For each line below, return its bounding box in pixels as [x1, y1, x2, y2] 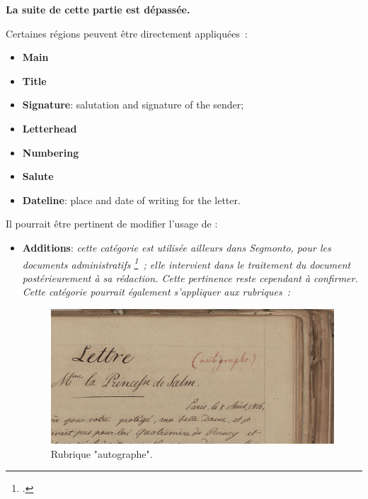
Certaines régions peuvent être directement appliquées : [6, 26, 248, 40]
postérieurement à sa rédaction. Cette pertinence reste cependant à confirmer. [22, 270, 358, 285]
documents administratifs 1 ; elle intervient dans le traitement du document [22, 254, 351, 271]
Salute [22, 169, 54, 184]
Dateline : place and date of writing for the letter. [22, 192, 241, 207]
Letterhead [22, 120, 77, 135]
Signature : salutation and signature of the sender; [22, 97, 244, 112]
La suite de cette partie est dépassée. [6, 2, 190, 16]
